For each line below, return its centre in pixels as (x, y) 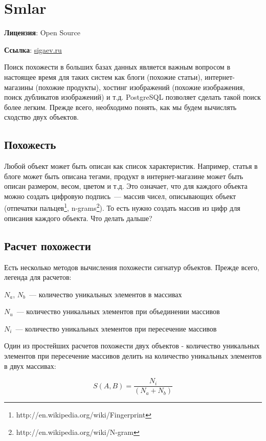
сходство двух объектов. (41, 117)
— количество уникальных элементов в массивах (106, 294)
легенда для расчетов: (38, 277)
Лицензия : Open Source (42, 32)
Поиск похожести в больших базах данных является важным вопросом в (117, 67)
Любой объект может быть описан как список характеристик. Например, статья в (131, 166)
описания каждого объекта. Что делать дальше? (78, 218)
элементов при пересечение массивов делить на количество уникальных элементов (133, 356)
